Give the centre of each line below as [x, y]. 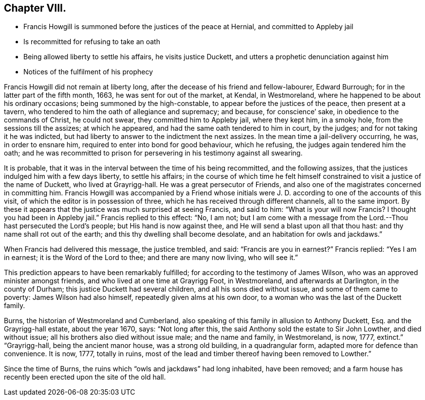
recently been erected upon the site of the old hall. [85, 377]
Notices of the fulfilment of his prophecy [88, 72]
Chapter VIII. [35, 8]
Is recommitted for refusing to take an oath [92, 42]
